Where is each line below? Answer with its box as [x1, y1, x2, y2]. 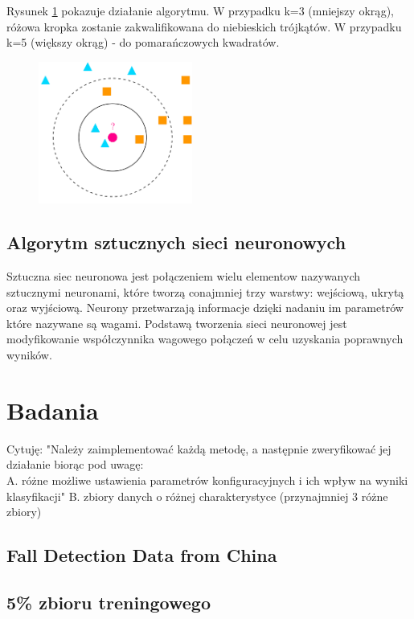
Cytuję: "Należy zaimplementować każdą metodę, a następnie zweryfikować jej [6, 440, 391, 457]
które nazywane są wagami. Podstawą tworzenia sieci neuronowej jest [6, 314, 347, 331]
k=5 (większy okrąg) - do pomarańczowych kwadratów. [6, 34, 280, 51]
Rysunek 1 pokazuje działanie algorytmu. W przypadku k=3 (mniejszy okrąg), [6, 2, 395, 18]
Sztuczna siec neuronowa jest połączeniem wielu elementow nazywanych [6, 268, 360, 285]
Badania [6, 393, 99, 426]
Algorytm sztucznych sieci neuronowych [6, 230, 346, 255]
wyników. [6, 346, 52, 363]
